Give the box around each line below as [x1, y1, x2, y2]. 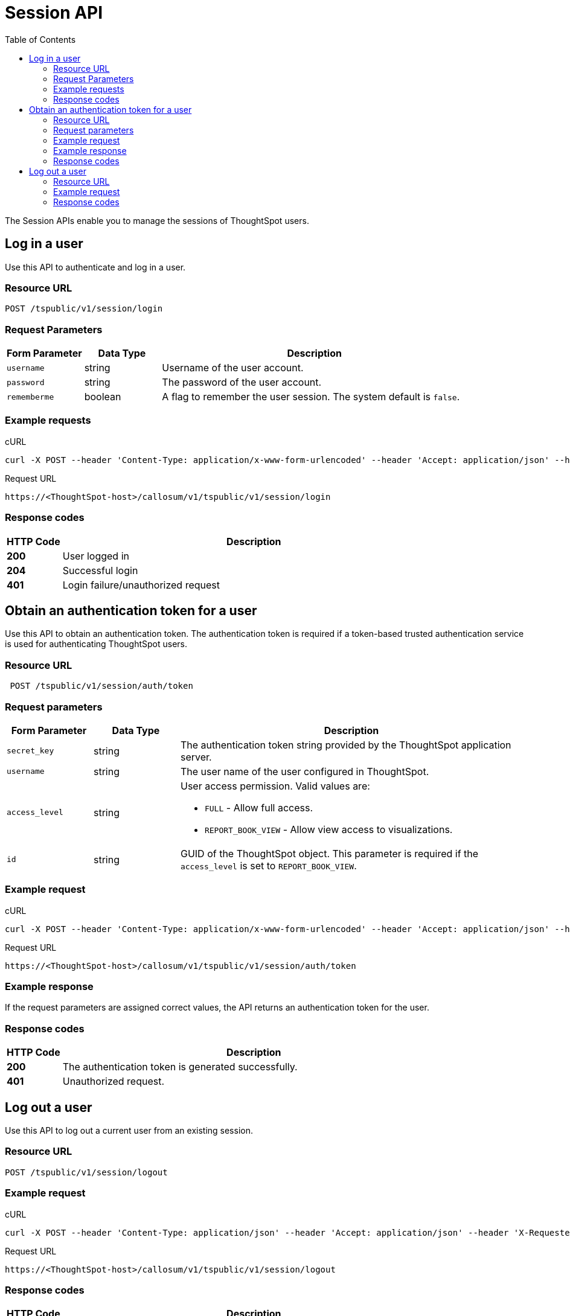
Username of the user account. [162, 362, 304, 374]
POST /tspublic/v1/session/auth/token [10, 681, 193, 691]
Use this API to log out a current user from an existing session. [5, 1125, 253, 1136]
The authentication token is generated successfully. [62, 1061, 298, 1073]
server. [180, 750, 212, 763]
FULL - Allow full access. [204, 801, 313, 814]
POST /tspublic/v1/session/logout [5, 1167, 168, 1177]
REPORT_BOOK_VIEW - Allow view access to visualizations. [204, 823, 453, 835]
